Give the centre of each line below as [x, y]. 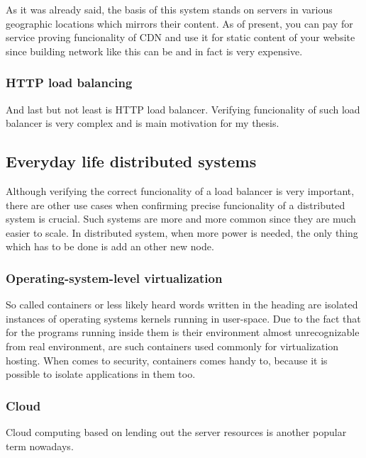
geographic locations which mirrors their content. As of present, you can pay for [179, 23]
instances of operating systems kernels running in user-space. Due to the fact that [183, 318]
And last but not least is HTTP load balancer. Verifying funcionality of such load [183, 109]
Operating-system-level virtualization [114, 278]
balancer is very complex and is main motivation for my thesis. [143, 123]
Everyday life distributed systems [131, 161]
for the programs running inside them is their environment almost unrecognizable [183, 332]
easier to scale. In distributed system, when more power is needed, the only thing [182, 232]
